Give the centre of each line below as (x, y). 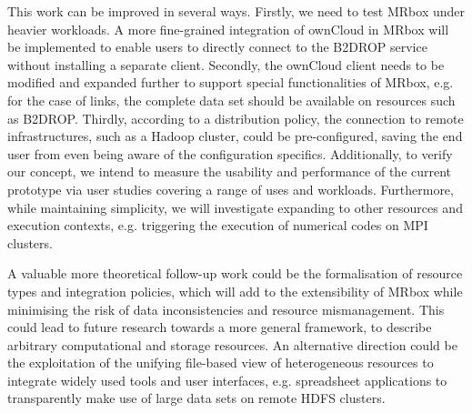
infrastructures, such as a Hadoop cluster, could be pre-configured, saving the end (235, 136)
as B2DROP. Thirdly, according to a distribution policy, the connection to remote (236, 118)
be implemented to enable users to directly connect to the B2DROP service (217, 47)
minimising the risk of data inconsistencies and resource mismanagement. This (226, 309)
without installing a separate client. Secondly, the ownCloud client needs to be (226, 64)
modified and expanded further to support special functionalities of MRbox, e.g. (231, 82)
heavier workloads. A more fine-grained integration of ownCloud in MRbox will (228, 29)
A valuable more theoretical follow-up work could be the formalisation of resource (235, 273)
